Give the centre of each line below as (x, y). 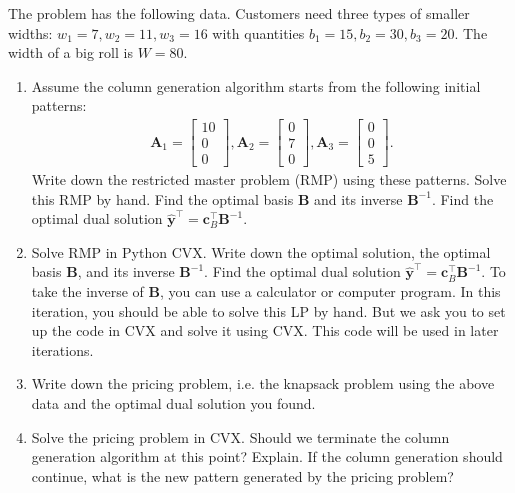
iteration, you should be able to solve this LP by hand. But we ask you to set (268, 310)
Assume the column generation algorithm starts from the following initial (256, 85)
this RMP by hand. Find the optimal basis (162, 198)
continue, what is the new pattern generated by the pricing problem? (242, 475)
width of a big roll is (70, 52)
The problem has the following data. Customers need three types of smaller (239, 13)
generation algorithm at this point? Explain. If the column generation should (267, 456)
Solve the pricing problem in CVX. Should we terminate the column (240, 436)
